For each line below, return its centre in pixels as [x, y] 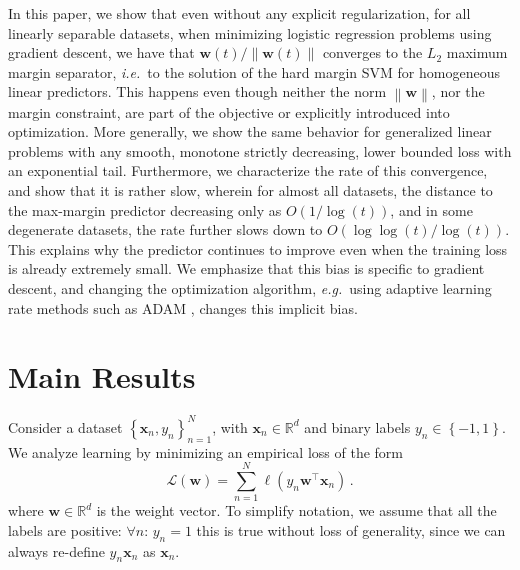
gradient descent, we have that [101, 52]
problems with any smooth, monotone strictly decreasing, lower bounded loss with [260, 150]
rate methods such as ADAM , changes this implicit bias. [183, 307]
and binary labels [357, 426]
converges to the [372, 52]
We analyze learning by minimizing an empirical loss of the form [205, 451]
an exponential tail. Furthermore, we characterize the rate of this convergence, [248, 170]
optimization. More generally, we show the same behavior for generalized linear [250, 131]
